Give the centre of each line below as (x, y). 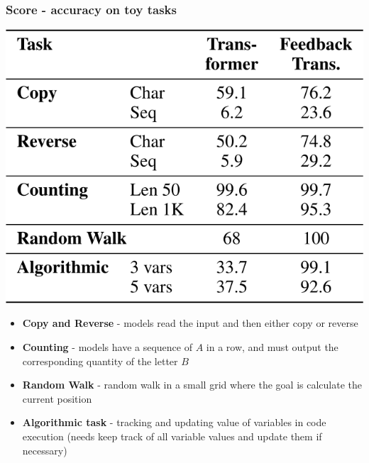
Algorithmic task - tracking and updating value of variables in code (174, 422)
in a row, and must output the (272, 347)
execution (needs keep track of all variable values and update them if (172, 436)
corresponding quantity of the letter (100, 361)
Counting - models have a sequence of (107, 347)
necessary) (45, 450)
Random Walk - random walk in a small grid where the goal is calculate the (192, 385)
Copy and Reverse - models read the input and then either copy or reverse (190, 323)
